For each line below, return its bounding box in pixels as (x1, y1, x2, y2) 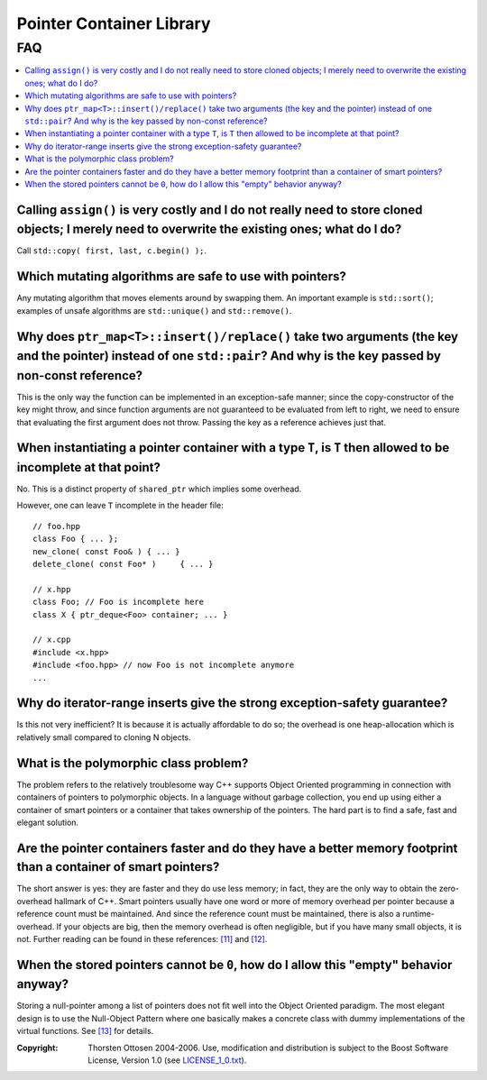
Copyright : (16, 1042, 59, 1053)
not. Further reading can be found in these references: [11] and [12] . (16, 933, 268, 944)
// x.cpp (32, 635, 71, 645)
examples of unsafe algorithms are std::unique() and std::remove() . (16, 305, 292, 316)
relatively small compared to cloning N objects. (16, 731, 191, 743)
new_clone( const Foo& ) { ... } (32, 546, 180, 556)
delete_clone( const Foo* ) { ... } (32, 559, 214, 570)
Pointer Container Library (16, 14, 211, 33)
